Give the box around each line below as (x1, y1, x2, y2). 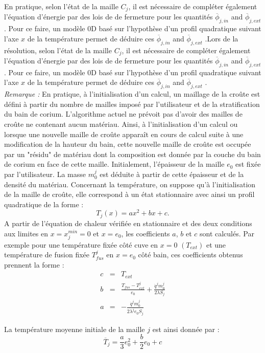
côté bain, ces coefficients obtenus (138, 249, 243, 260)
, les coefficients (121, 228, 170, 238)
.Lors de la (205, 33, 238, 43)
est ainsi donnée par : (152, 323, 220, 334)
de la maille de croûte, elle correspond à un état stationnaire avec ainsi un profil (4, 189, 255, 200)
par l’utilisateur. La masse (4, 169, 86, 180)
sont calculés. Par (199, 228, 254, 238)
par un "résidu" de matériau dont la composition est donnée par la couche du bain (4, 148, 261, 159)
